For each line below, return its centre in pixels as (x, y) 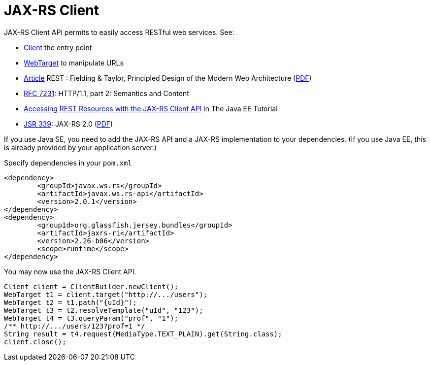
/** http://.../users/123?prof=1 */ (75, 326)
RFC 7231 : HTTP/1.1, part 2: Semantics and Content (106, 93)
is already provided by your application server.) (81, 147)
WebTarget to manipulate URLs (74, 63)
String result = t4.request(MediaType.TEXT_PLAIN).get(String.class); (143, 334)
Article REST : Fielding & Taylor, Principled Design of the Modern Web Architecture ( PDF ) (168, 78)
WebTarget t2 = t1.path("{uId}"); (70, 302)
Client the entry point (58, 47)
